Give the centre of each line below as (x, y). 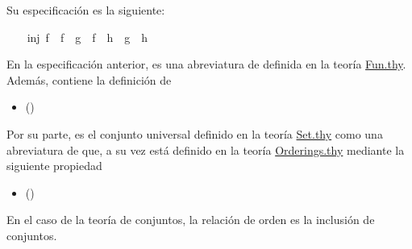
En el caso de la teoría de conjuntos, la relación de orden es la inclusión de (191, 220)
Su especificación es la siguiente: (86, 10)
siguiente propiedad (54, 166)
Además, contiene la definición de (89, 79)
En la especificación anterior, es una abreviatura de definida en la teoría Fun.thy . (206, 64)
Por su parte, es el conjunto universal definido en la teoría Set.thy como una (195, 133)
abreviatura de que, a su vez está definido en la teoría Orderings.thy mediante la (206, 149)
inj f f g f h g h (87, 37)
